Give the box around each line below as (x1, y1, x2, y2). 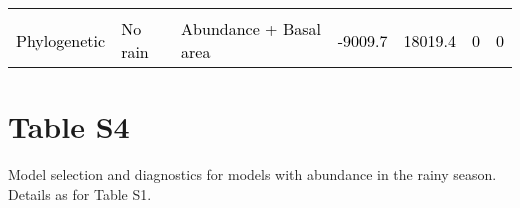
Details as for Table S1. (8, 183, 152, 204)
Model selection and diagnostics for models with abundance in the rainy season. (8, 164, 497, 185)
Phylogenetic (16, 28, 106, 52)
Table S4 (8, 106, 130, 147)
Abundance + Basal (181, 17, 321, 40)
